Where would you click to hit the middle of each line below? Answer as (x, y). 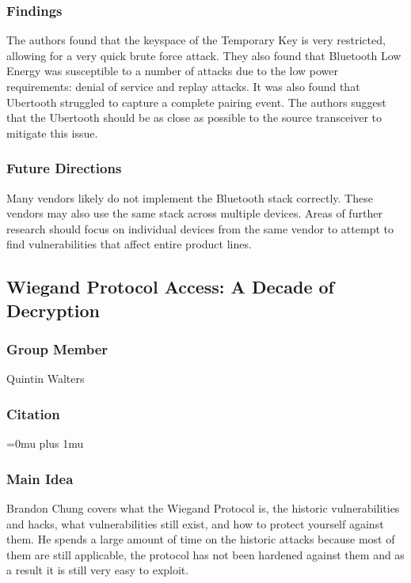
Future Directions (64, 168)
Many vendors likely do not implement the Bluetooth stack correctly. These (190, 197)
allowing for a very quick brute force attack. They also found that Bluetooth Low (204, 55)
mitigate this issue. (52, 132)
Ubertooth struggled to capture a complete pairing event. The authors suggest (196, 102)
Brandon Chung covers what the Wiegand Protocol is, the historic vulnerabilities (203, 507)
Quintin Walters (46, 379)
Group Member (57, 349)
